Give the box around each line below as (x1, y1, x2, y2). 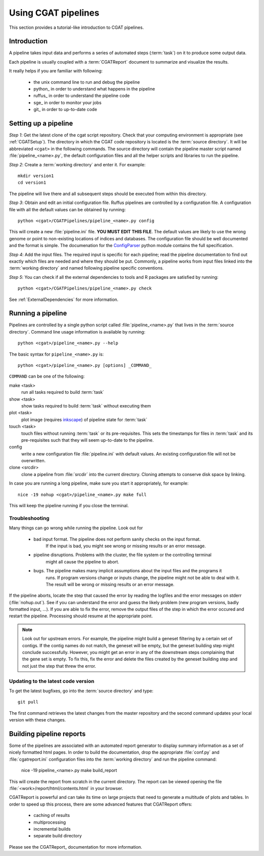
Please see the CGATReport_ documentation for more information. (9, 844, 143, 850)
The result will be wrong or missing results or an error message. (45, 581, 175, 587)
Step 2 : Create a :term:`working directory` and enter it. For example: (9, 161, 146, 167)
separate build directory (33, 833, 82, 839)
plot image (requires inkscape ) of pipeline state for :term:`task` (21, 416, 148, 423)
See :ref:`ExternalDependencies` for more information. (9, 296, 119, 302)
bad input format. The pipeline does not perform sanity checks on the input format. (33, 536, 201, 542)
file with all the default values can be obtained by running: (9, 206, 126, 212)
